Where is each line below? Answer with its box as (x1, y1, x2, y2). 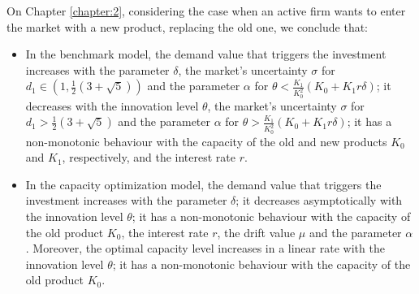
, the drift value (217, 223, 296, 240)
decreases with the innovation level (25, 97, 199, 114)
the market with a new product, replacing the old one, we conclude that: (6, 18, 369, 35)
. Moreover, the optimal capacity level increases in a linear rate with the (25, 240, 385, 257)
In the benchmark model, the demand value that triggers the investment (25, 45, 387, 63)
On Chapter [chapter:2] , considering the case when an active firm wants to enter (6, 2, 406, 19)
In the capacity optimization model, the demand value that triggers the (25, 175, 382, 192)
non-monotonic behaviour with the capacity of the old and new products (25, 132, 387, 149)
